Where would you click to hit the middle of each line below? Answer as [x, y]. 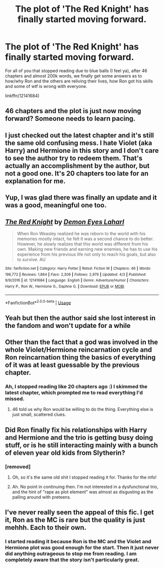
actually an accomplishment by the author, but [77, 166]
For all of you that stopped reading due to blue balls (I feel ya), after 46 [76, 71]
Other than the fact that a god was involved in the [82, 342]
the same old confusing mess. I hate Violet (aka [79, 143]
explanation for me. [35, 181]
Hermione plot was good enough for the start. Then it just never [82, 548]
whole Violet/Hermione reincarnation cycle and [79, 350]
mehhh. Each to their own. [46, 528]
